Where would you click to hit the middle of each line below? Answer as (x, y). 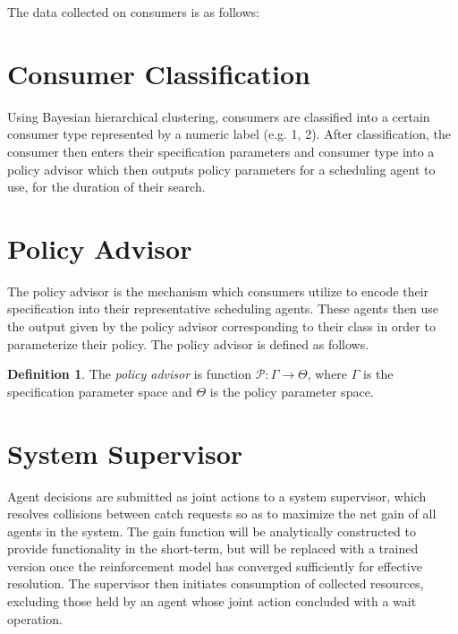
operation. (35, 618)
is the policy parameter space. (292, 391)
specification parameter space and (100, 391)
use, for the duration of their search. (106, 187)
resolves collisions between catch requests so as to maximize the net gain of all (222, 514)
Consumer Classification (159, 73)
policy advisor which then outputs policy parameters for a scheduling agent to (221, 169)
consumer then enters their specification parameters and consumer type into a (221, 151)
